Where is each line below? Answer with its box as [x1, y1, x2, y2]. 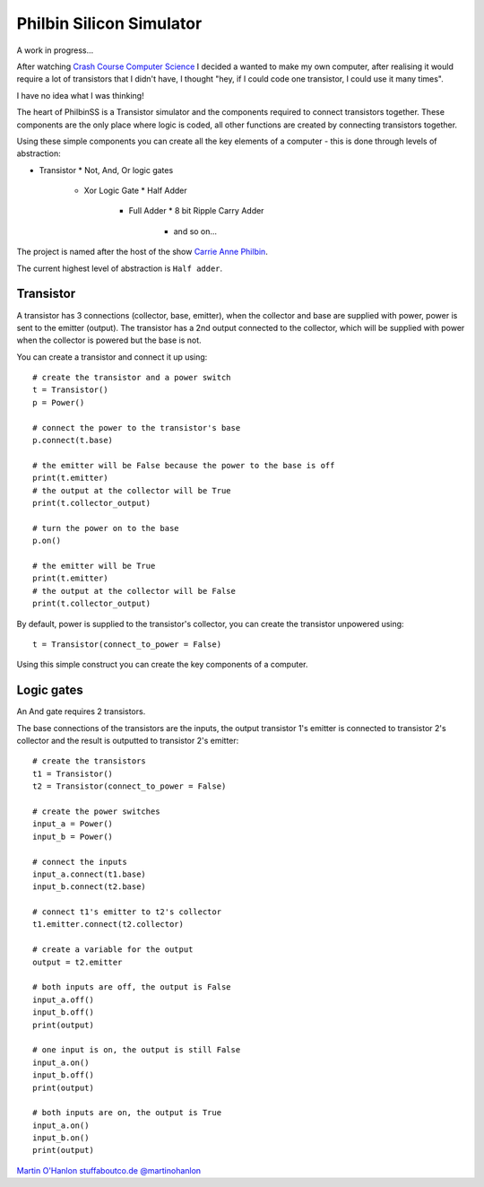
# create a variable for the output [32, 945, 194, 955]
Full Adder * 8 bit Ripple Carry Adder [128, 205, 264, 216]
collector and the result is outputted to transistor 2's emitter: [16, 735, 239, 746]
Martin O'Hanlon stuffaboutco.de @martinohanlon [16, 1165, 202, 1175]
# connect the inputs [32, 857, 127, 867]
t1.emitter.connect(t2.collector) [32, 920, 184, 930]
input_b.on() [32, 1133, 90, 1143]
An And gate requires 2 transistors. [16, 706, 146, 717]
